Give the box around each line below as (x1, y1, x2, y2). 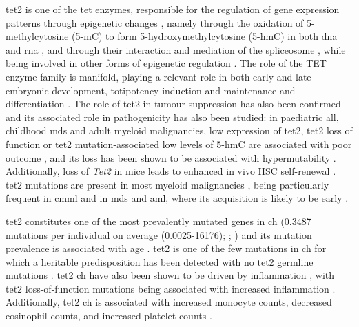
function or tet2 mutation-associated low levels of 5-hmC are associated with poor (6, 136, 352, 151)
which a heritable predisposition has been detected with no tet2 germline (6, 254, 314, 268)
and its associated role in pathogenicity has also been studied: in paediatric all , (6, 109, 339, 124)
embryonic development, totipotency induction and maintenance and (6, 83, 296, 97)
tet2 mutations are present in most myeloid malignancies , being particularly (6, 177, 329, 191)
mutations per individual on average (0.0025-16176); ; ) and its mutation (6, 227, 312, 242)
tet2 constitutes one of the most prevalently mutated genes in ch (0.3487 (6, 213, 311, 228)
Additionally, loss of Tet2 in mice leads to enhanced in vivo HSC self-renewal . (6, 164, 336, 178)
